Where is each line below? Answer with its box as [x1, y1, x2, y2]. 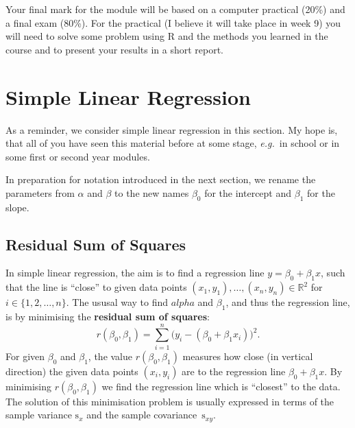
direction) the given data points [5, 364, 138, 378]
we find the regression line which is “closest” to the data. [101, 379, 341, 393]
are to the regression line [182, 364, 286, 378]
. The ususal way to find [66, 295, 169, 309]
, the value [88, 348, 133, 363]
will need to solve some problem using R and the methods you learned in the [5, 29, 328, 43]
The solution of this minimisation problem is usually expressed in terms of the [5, 394, 334, 408]
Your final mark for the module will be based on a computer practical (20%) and [5, 2, 345, 16]
